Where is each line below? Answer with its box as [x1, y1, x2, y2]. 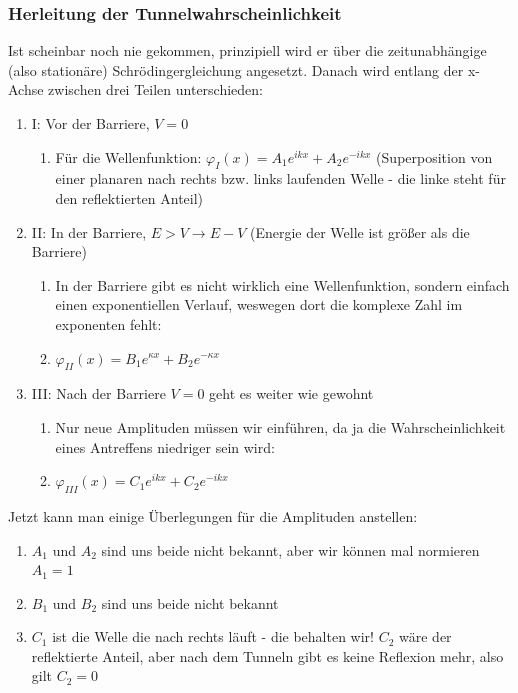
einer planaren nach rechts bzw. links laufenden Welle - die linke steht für [55, 168, 506, 189]
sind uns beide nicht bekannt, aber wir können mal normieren [101, 539, 480, 560]
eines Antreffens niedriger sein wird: [55, 436, 275, 457]
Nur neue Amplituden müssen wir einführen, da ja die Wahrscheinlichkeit [55, 416, 506, 437]
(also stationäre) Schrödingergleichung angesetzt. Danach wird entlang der [8, 59, 464, 80]
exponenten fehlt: [55, 313, 162, 334]
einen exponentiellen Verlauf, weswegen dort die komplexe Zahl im [55, 294, 463, 315]
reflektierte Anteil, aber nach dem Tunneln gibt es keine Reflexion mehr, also [31, 645, 504, 666]
